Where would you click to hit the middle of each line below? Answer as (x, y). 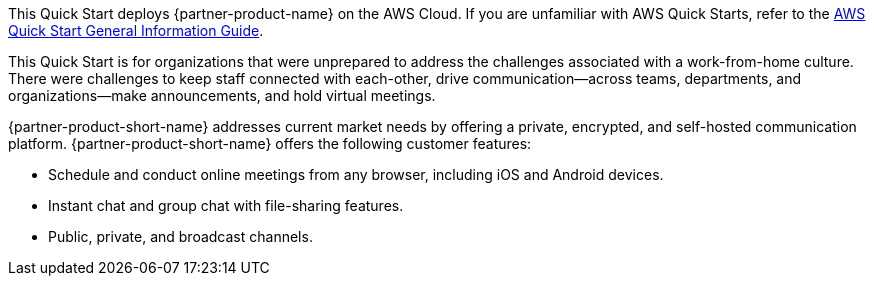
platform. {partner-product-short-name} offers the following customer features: (270, 143)
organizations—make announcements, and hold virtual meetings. (222, 95)
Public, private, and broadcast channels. (180, 236)
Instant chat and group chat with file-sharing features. (226, 205)
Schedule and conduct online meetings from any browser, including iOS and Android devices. (356, 174)
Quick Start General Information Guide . (136, 30)
